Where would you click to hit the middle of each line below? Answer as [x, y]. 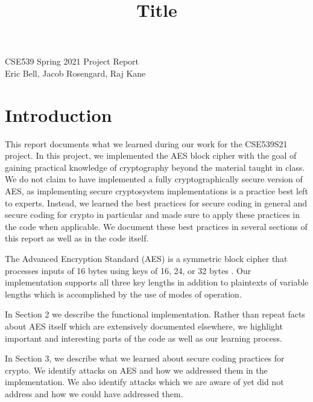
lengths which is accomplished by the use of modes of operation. [123, 294]
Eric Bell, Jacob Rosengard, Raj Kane [75, 73]
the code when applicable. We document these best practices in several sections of [156, 226]
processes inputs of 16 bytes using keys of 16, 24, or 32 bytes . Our [128, 270]
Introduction [58, 114]
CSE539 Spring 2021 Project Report [72, 61]
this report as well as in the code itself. [77, 238]
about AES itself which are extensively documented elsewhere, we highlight [144, 326]
